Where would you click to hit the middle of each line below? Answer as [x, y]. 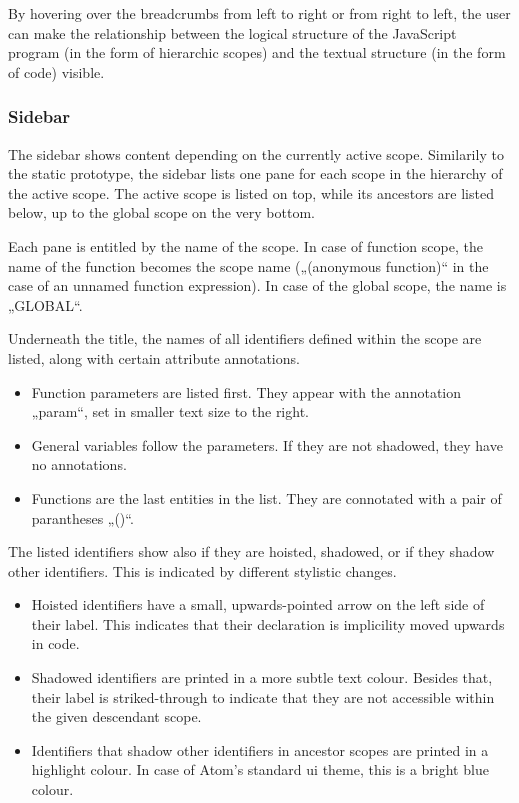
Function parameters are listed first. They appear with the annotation [246, 391]
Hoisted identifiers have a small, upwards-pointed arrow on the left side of [258, 604]
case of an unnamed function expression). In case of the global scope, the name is [257, 285]
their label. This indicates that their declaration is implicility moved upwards [268, 623]
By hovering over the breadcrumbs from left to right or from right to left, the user [259, 13]
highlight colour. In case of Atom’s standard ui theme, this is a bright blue [260, 769]
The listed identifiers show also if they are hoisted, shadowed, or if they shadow [251, 551]
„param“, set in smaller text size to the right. [170, 411]
